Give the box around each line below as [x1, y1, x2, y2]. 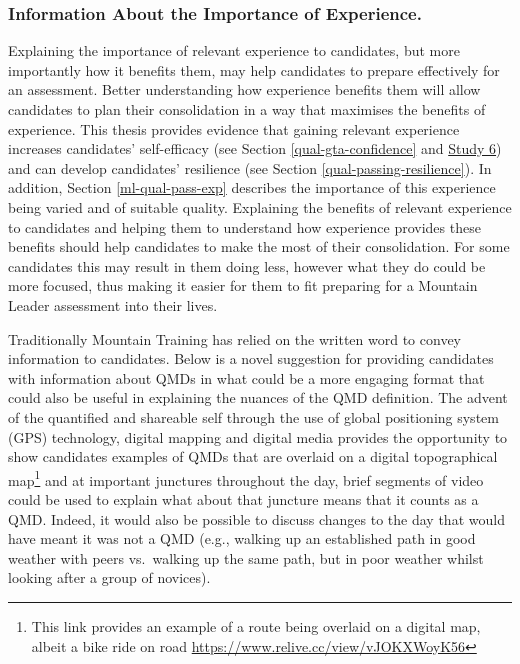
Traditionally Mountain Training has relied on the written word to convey [8, 328, 461, 349]
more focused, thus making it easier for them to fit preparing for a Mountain [8, 275, 478, 296]
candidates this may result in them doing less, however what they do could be [8, 255, 486, 276]
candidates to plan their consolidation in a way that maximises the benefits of [8, 99, 486, 119]
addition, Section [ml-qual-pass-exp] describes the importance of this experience [8, 177, 496, 198]
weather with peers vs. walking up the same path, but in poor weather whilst [8, 547, 484, 568]
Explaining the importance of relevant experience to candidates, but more [8, 40, 460, 61]
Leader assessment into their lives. [8, 294, 218, 315]
